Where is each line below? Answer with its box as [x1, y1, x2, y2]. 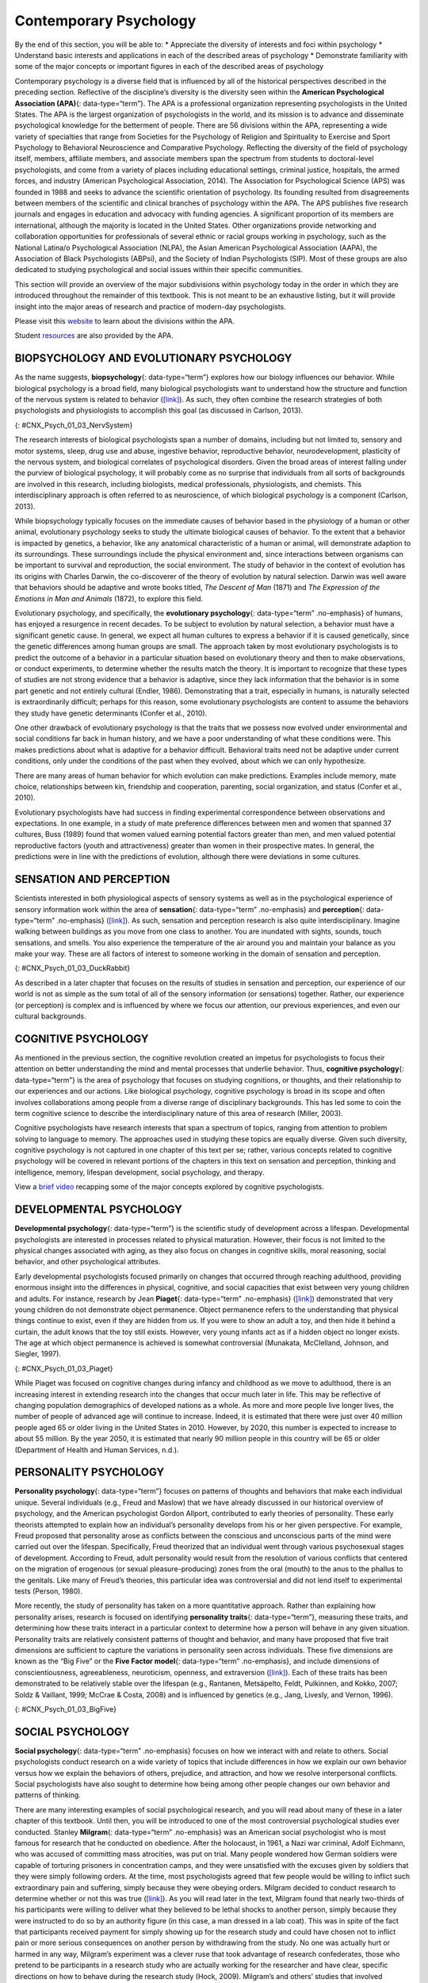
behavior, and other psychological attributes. [14, 1257, 161, 1267]
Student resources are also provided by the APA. [14, 331, 174, 340]
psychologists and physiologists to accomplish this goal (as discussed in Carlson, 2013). [14, 405, 304, 416]
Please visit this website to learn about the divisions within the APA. [14, 316, 235, 325]
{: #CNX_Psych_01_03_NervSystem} [14, 420, 133, 430]
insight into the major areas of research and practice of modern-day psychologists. [14, 301, 287, 311]
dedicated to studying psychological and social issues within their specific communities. [14, 265, 304, 274]
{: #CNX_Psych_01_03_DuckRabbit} [14, 964, 131, 973]
